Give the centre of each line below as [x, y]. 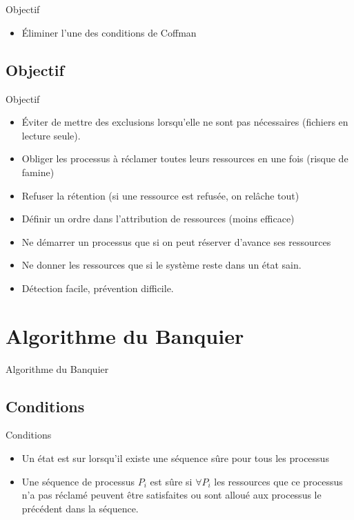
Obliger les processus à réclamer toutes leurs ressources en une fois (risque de [185, 158]
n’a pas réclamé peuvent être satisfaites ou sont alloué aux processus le [171, 495]
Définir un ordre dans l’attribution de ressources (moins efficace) [158, 219]
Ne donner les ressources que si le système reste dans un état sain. [161, 265]
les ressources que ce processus [278, 481]
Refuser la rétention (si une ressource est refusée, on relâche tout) [160, 195]
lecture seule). [51, 135]
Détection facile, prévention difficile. [98, 288]
